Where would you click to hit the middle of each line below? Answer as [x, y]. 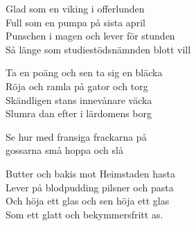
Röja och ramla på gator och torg [77, 86]
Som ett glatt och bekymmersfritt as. [84, 214]
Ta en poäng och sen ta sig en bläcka [84, 72]
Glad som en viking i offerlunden [75, 8]
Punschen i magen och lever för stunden [90, 36]
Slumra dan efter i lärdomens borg [79, 113]
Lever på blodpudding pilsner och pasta [90, 187]
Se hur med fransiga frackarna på [76, 136]
